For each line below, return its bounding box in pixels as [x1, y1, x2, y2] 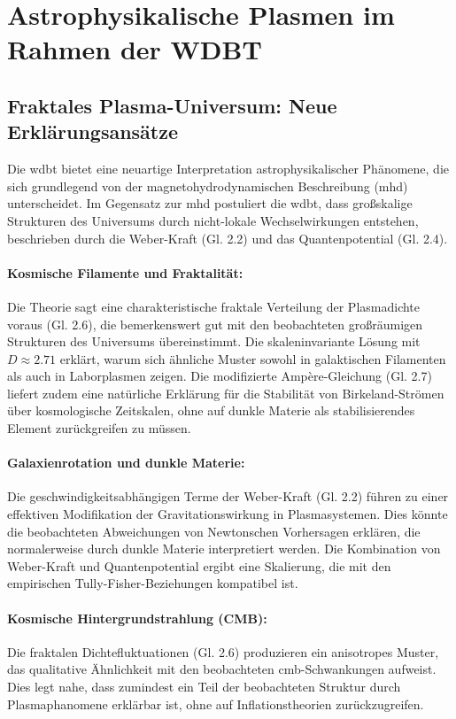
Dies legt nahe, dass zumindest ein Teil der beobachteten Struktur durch [7, 677, 401, 696]
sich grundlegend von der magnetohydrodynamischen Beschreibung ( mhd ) [7, 176, 408, 195]
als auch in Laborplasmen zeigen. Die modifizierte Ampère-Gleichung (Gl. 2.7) [7, 367, 432, 385]
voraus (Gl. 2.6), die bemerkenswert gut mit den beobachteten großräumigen [7, 314, 423, 333]
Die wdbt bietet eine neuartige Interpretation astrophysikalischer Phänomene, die [7, 159, 450, 178]
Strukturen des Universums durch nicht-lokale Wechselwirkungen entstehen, [7, 211, 419, 229]
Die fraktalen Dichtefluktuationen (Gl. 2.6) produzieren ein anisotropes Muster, [7, 642, 439, 661]
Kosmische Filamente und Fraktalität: [7, 263, 243, 282]
